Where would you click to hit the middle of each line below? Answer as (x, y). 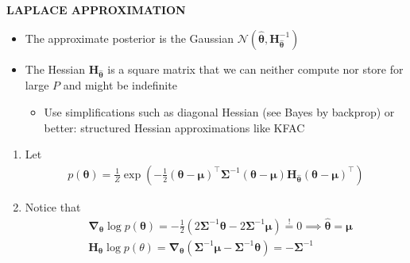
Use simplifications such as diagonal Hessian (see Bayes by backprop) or (219, 111)
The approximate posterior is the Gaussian (130, 38)
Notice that (53, 206)
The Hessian (55, 69)
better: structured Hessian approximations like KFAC (174, 127)
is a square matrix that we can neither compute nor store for (255, 69)
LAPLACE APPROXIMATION (96, 10)
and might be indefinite (120, 85)
